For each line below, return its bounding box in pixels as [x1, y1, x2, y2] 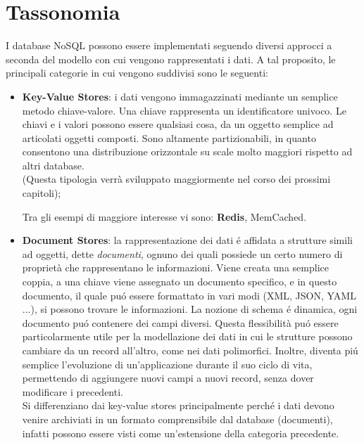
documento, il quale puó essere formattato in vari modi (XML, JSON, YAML [22, 288, 356, 302]
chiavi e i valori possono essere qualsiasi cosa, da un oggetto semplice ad [22, 117, 334, 131]
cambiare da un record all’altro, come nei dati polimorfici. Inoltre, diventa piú [22, 343, 358, 357]
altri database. [22, 157, 84, 172]
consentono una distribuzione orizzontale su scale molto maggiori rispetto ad [22, 144, 353, 159]
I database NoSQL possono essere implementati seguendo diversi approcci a [6, 38, 332, 53]
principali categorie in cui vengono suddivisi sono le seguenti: [6, 65, 268, 80]
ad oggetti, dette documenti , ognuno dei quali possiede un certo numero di [22, 246, 343, 261]
